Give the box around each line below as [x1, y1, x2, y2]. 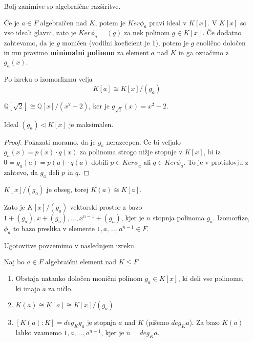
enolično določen [196, 38, 246, 48]
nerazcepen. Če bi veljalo [106, 136, 181, 147]
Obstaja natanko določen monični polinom [15, 273, 143, 283]
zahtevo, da [4, 167, 38, 177]
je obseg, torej [46, 184, 89, 194]
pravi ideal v [149, 17, 187, 27]
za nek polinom [124, 27, 170, 38]
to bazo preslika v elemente [13, 223, 95, 233]
